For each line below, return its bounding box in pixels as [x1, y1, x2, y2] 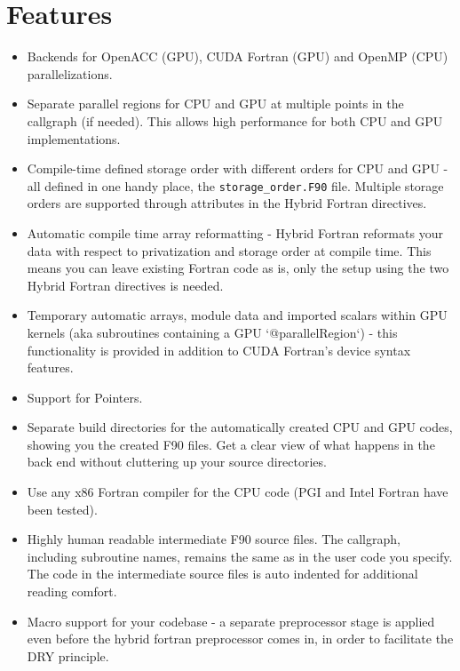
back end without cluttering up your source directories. [27, 452, 327, 471]
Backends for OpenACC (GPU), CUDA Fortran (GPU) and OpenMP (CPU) [27, 47, 448, 66]
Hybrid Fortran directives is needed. [27, 276, 224, 294]
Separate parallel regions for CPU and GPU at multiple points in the [27, 94, 404, 113]
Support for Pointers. [27, 387, 143, 406]
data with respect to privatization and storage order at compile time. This [27, 241, 432, 260]
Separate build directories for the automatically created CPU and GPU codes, [27, 418, 453, 436]
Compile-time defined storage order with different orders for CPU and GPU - [27, 159, 448, 178]
